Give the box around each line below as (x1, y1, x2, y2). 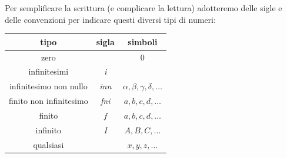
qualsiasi (33, 138, 64, 150)
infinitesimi (28, 65, 69, 78)
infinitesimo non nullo (9, 80, 88, 92)
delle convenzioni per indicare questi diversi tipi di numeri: (5, 13, 216, 25)
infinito (35, 123, 62, 136)
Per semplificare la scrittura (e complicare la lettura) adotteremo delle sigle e (5, 2, 282, 14)
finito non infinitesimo (9, 95, 88, 107)
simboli (128, 35, 158, 48)
